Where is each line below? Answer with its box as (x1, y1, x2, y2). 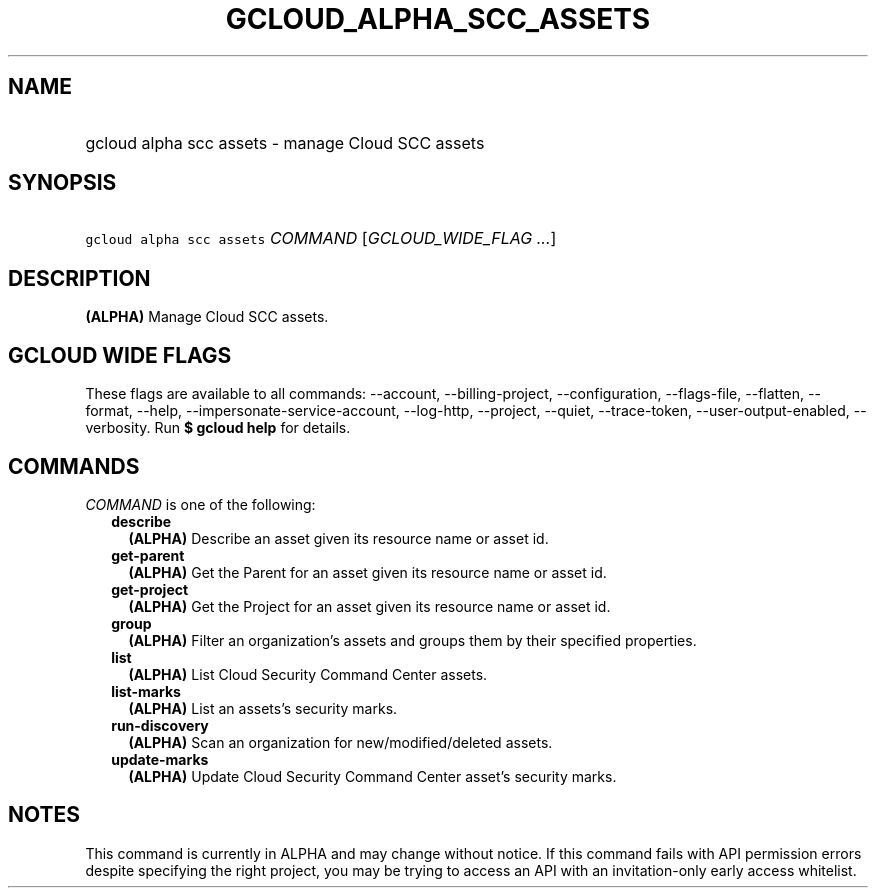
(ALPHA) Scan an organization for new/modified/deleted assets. (128, 733, 553, 751)
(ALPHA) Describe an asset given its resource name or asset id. (128, 529, 549, 547)
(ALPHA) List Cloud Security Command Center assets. (128, 665, 488, 683)
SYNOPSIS (8, 170, 117, 196)
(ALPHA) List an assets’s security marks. (128, 699, 398, 717)
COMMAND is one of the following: (85, 495, 316, 513)
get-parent (111, 546, 185, 564)
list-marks (111, 682, 181, 700)
